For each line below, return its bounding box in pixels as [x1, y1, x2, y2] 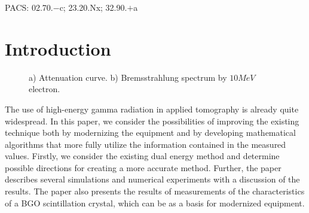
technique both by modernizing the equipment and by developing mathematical [5, 126, 296, 139]
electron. [29, 83, 60, 95]
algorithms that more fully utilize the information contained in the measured [5, 138, 286, 150]
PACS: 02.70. [5, 1, 53, 13]
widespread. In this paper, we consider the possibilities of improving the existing [5, 114, 299, 127]
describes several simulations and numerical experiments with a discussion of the [5, 173, 300, 185]
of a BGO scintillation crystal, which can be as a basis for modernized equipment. [5, 196, 305, 209]
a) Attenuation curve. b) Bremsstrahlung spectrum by [29, 71, 227, 83]
